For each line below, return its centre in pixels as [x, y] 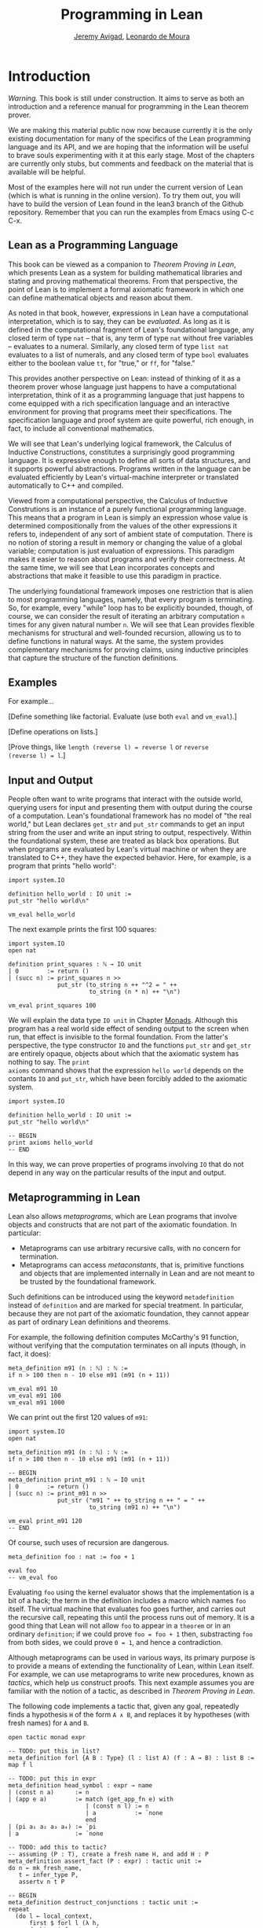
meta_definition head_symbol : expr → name [80, 1785]
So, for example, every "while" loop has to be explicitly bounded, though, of [131, 608]
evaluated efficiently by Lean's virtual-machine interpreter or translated [124, 476]
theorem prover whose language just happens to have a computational [122, 386]
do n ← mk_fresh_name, [45, 1868]
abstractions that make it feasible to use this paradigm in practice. [115, 576]
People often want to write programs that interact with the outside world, [126, 799]
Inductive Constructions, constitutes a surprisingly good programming [122, 452]
